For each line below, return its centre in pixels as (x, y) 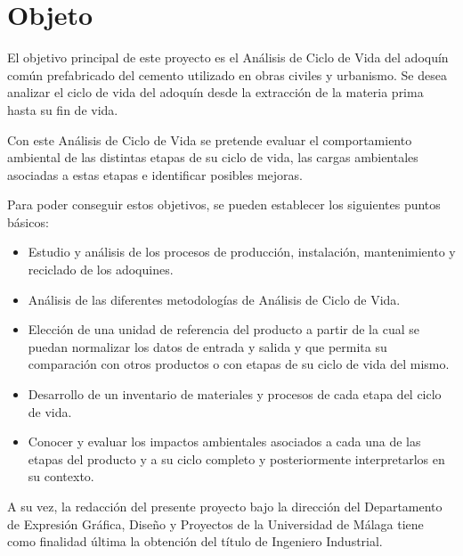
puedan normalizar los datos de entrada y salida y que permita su (207, 346)
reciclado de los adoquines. (101, 270)
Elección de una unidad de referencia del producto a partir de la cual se (223, 329)
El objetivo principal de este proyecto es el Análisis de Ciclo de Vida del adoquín (228, 57)
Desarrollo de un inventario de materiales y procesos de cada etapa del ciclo (235, 394)
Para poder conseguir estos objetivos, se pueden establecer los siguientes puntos (224, 204)
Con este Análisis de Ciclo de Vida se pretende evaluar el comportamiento (210, 139)
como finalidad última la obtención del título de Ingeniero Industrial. (195, 541)
